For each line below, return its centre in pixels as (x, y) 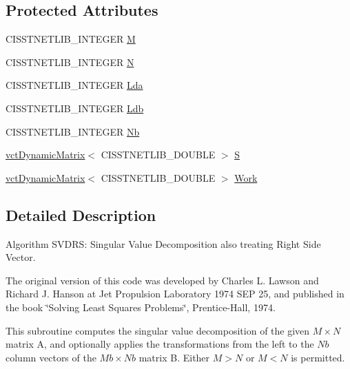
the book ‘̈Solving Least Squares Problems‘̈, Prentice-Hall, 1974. (141, 307)
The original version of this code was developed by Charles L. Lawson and (162, 280)
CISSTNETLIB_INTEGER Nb (73, 131)
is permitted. (318, 357)
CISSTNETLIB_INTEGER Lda (74, 85)
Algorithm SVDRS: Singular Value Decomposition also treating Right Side (163, 243)
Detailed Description (81, 214)
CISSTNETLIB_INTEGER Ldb (75, 108)
